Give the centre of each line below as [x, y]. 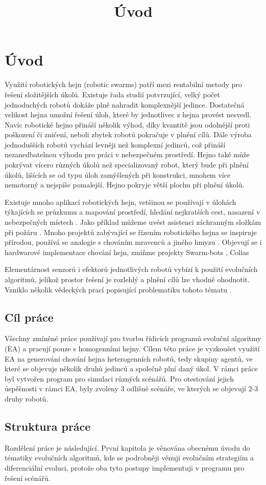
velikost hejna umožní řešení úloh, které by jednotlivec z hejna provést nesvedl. [128, 114]
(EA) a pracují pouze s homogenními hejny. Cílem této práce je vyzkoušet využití [132, 348]
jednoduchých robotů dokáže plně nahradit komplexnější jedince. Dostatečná [125, 104]
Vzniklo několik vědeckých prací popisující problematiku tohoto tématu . [118, 289]
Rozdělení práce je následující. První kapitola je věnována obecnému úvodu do [127, 447]
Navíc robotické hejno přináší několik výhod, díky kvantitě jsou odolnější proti [127, 124]
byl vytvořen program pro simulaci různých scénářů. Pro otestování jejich [119, 378]
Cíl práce [29, 317]
